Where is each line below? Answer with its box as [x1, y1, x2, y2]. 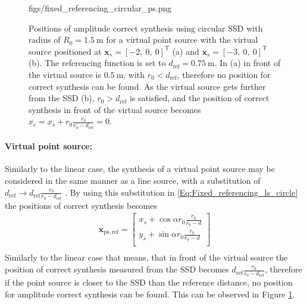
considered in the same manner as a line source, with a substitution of [5, 174, 261, 186]
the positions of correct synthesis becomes [5, 199, 158, 211]
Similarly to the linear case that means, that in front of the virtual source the [5, 251, 288, 264]
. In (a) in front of [214, 57, 281, 69]
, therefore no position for [177, 68, 271, 80]
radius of [29, 33, 61, 46]
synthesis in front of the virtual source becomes [29, 103, 201, 115]
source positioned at [29, 45, 102, 57]
